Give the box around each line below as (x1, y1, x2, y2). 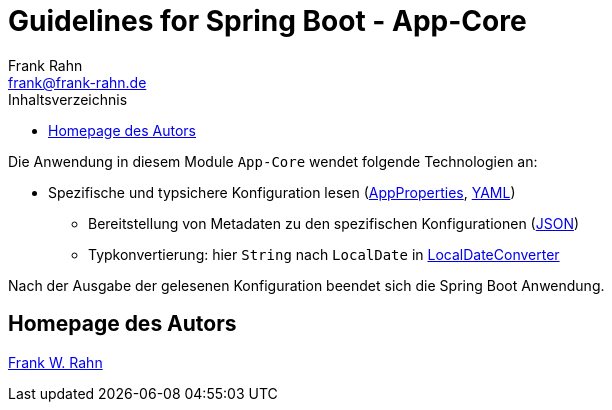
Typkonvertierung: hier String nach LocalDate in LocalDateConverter (88, 245, 560, 263)
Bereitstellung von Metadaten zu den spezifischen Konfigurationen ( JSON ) (88, 214, 580, 232)
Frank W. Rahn (8, 353, 103, 371)
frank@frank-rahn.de (8, 73, 147, 91)
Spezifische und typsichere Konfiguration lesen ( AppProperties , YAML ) (48, 183, 516, 201)
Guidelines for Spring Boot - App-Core (8, 4, 527, 38)
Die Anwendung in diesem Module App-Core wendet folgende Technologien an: (8, 152, 538, 170)
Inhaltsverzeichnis (8, 90, 128, 108)
